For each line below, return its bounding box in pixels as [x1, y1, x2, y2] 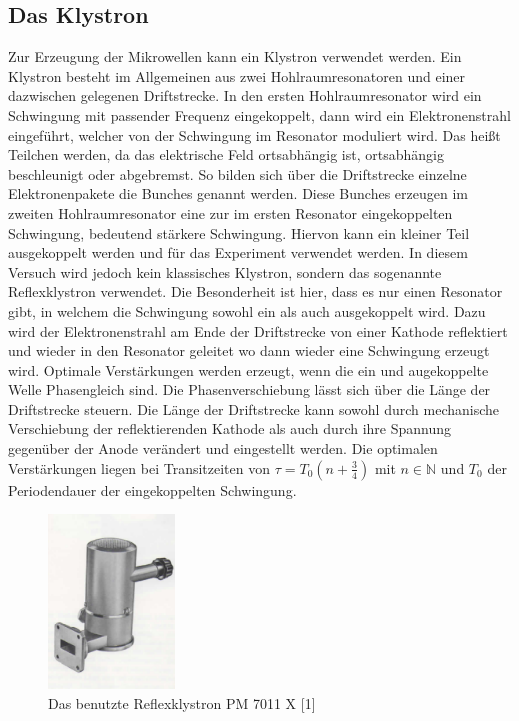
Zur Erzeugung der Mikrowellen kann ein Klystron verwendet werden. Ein [8, 46, 462, 67]
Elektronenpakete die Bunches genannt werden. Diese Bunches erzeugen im [8, 183, 468, 204]
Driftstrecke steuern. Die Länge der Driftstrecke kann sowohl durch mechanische [8, 398, 500, 419]
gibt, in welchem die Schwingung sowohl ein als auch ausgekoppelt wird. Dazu [8, 300, 486, 321]
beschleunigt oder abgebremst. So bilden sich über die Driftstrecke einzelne [8, 163, 467, 184]
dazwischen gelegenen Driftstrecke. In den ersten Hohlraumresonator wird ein [8, 85, 482, 106]
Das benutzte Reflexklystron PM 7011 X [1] [48, 692, 316, 713]
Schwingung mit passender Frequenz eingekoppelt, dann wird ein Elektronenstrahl [8, 104, 511, 125]
